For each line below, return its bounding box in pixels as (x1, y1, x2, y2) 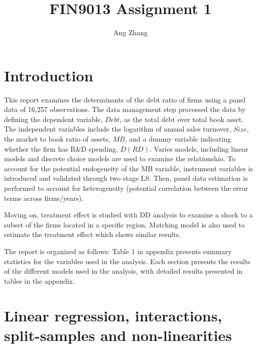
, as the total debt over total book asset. (119, 113, 244, 124)
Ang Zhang (113, 27, 148, 38)
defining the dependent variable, (4, 113, 103, 124)
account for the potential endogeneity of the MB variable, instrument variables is (4, 163, 253, 173)
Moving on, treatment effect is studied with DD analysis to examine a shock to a (4, 209, 253, 220)
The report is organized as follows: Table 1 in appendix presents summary (4, 246, 232, 256)
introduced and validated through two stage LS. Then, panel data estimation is (4, 173, 248, 183)
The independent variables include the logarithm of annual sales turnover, (4, 124, 231, 134)
